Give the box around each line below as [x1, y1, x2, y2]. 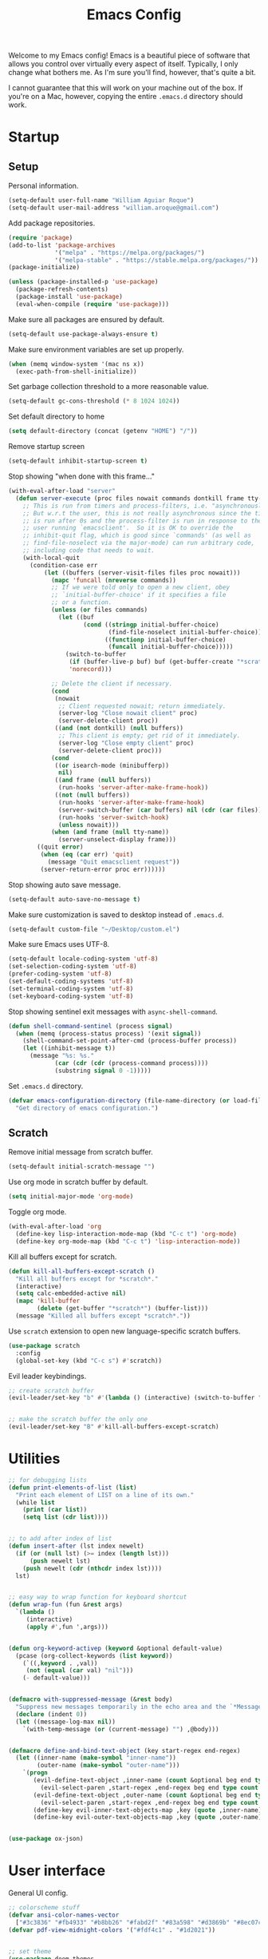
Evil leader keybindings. [8, 1371, 87, 1381]
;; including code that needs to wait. [22, 546, 156, 554]
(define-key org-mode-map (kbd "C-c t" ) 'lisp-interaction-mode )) [15, 1237, 241, 1246]
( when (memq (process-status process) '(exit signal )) [15, 1029, 202, 1038]
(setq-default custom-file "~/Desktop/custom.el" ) [8, 925, 180, 933]
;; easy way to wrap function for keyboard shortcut [8, 1593, 187, 1601]
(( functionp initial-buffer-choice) [104, 635, 227, 644]
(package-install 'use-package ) [15, 293, 124, 301]
